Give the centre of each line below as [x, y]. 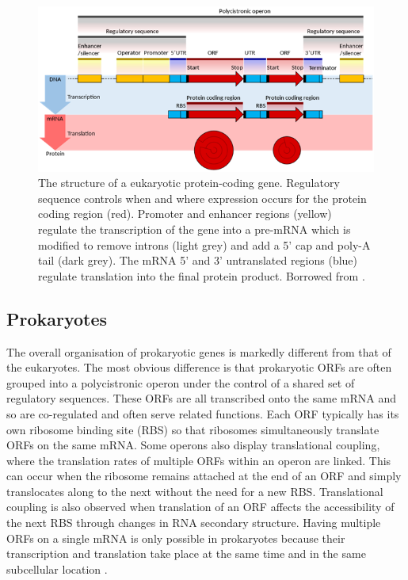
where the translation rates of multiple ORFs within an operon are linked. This [199, 460]
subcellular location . [57, 569]
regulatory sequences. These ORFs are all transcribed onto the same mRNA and [201, 398]
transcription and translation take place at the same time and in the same [186, 553]
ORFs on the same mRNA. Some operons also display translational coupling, [193, 445]
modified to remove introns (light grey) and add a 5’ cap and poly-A [204, 244]
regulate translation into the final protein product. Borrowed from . [202, 275]
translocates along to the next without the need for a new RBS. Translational [195, 491]
